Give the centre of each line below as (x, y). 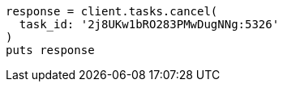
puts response (50, 50)
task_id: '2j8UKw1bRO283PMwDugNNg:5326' (149, 24)
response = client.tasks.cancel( (112, 11)
